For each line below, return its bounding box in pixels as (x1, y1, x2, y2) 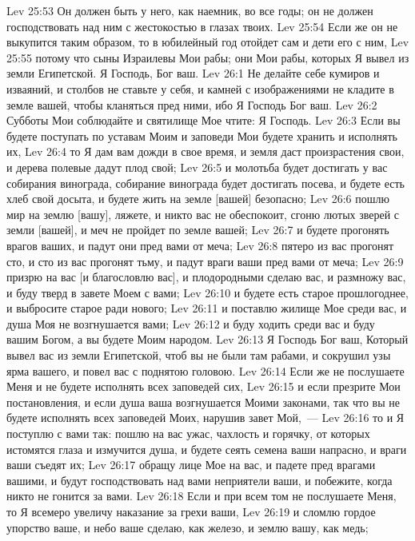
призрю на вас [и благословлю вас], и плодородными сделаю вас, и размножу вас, (6, 269, 406, 285)
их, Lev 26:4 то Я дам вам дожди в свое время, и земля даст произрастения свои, (6, 143, 405, 160)
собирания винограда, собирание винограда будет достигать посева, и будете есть (6, 174, 405, 191)
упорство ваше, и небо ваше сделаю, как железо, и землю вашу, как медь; (6, 519, 369, 535)
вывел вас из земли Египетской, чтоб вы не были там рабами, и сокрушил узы (6, 347, 391, 364)
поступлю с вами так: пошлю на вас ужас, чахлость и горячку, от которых (6, 425, 370, 442)
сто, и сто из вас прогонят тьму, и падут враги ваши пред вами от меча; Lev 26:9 (6, 253, 404, 269)
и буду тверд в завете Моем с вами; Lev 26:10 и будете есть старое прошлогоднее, (6, 284, 409, 300)
